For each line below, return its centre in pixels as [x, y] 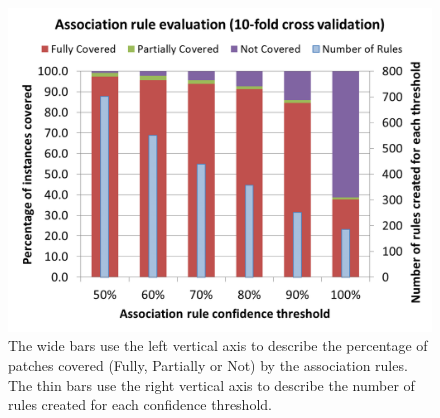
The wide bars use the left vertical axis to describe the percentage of [218, 345]
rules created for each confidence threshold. [140, 404]
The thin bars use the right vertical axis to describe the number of [211, 384]
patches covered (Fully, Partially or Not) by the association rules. [208, 364]
